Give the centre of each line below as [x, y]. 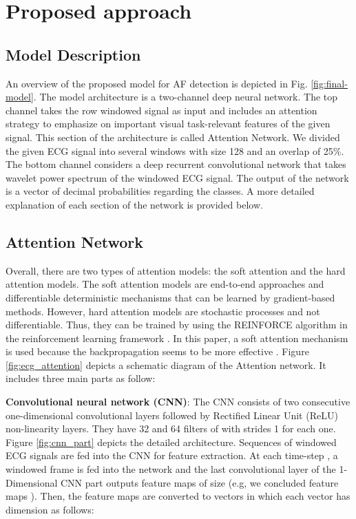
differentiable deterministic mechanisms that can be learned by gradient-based [170, 297]
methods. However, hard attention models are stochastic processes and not [163, 311]
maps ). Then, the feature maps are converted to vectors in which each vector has [178, 496]
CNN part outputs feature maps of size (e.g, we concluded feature [199, 482]
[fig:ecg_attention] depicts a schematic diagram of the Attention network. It [166, 364]
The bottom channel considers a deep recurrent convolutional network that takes [176, 164]
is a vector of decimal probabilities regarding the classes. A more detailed [160, 191]
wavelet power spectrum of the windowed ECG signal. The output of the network [177, 177]
